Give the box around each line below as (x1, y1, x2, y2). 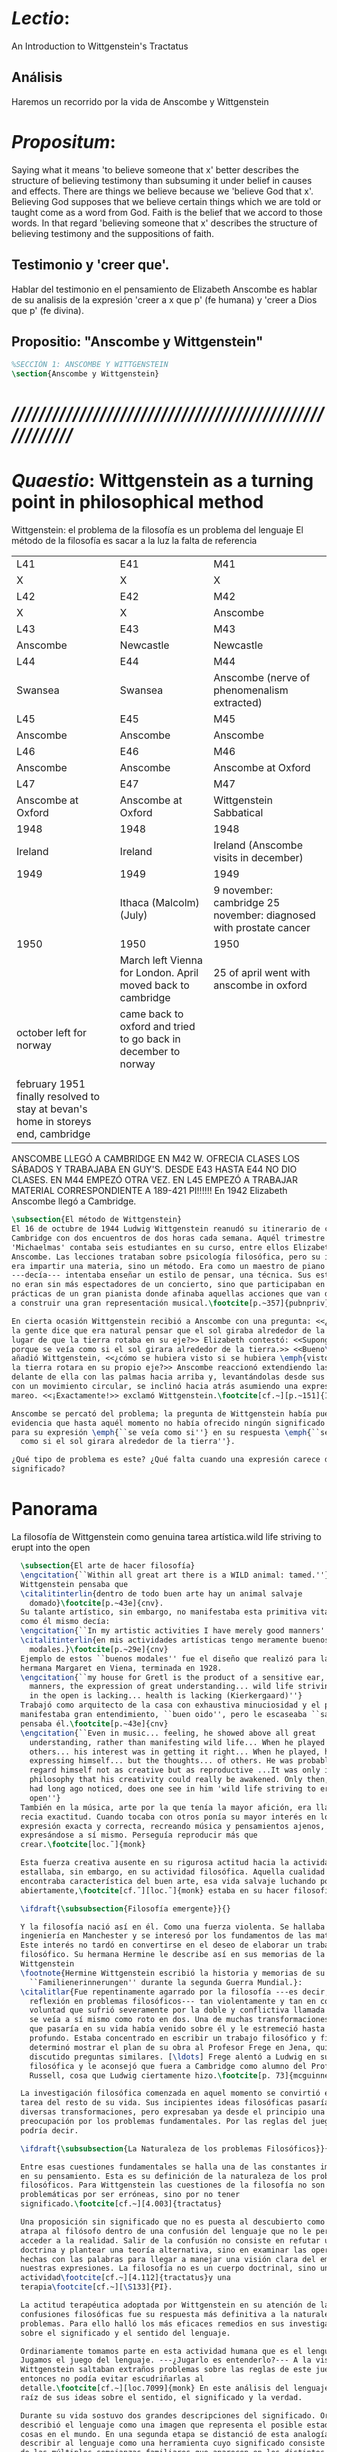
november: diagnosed (213, 908, 316, 922)
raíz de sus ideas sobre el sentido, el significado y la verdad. (20, 2392, 303, 2402)
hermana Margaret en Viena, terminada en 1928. (20, 1663, 223, 1673)
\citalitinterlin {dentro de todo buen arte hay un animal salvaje (20, 1588, 303, 1599)
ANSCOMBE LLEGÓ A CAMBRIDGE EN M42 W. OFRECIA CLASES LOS (11, 1153, 301, 1165)
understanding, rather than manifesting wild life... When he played (29, 1737, 326, 1747)
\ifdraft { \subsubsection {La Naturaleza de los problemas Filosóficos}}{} (20, 2143, 334, 2154)
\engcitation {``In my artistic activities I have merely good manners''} (20, 1626, 334, 1636)
